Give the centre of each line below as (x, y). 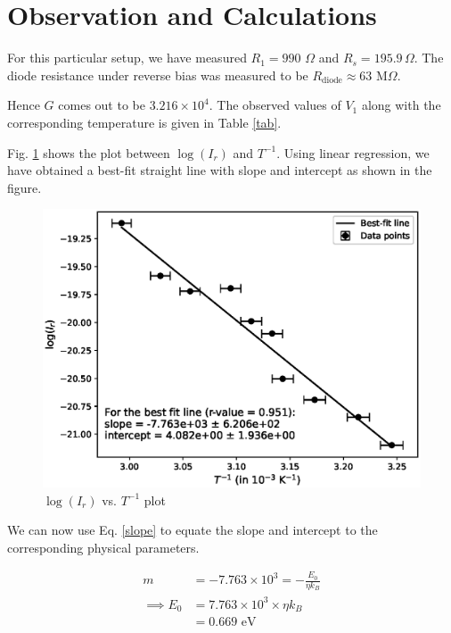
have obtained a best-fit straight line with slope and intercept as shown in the (220, 170)
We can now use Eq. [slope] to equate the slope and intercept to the (193, 530)
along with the (401, 105)
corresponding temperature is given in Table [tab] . (144, 122)
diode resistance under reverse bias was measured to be (158, 75)
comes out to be (102, 105)
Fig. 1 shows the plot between (89, 152)
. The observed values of (275, 105)
